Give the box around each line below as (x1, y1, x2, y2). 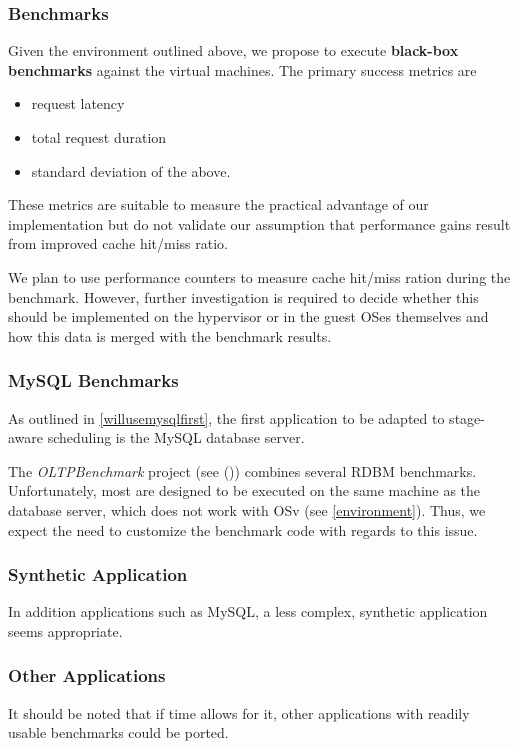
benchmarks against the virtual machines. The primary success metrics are (8, 59, 477, 80)
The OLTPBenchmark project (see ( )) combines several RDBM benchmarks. (8, 460, 477, 481)
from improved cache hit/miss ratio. (8, 233, 228, 254)
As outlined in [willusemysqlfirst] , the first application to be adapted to (8, 407, 445, 428)
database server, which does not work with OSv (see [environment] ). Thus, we (8, 499, 486, 520)
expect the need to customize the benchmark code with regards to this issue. (8, 519, 478, 540)
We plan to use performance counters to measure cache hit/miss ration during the (8, 266, 511, 287)
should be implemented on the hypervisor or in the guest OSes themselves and (8, 306, 489, 327)
